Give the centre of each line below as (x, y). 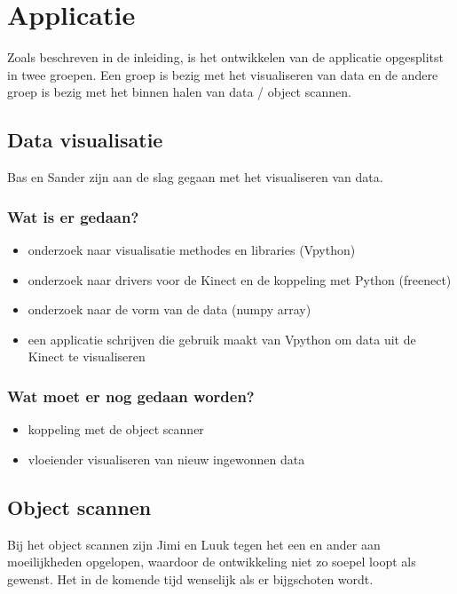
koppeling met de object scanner (116, 429)
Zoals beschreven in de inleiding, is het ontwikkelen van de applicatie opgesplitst (225, 57)
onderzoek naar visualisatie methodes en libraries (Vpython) (192, 249)
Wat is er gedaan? (73, 216)
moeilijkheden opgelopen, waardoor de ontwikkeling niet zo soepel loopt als (212, 562)
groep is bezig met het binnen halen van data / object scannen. (179, 92)
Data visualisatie (85, 140)
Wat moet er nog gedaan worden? (131, 396)
